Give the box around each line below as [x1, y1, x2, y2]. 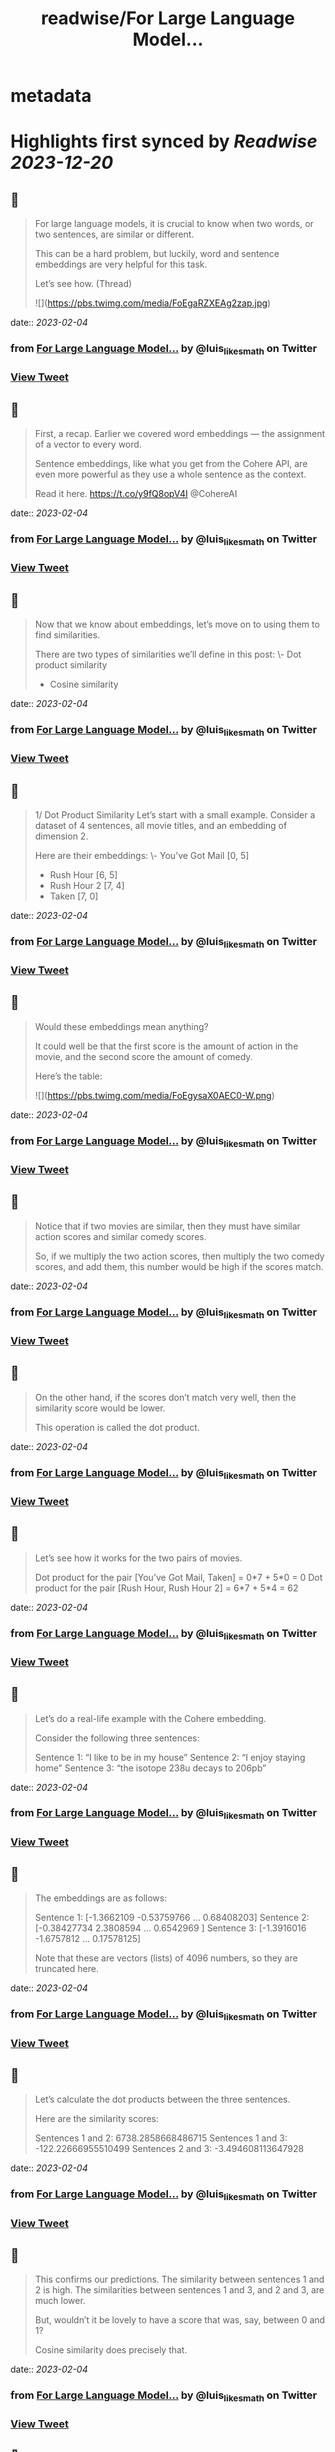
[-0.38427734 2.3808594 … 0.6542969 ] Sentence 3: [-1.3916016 [34, 1922, 307, 1934]
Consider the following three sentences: [34, 1732, 200, 1744]
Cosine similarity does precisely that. [34, 2344, 188, 2356]
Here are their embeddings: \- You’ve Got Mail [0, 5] [34, 849, 250, 861]
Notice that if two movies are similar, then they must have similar [34, 1220, 301, 1232]
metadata [10, 85, 92, 107]
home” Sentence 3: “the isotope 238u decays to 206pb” [34, 1762, 267, 1774]
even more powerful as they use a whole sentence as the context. [34, 468, 307, 481]
